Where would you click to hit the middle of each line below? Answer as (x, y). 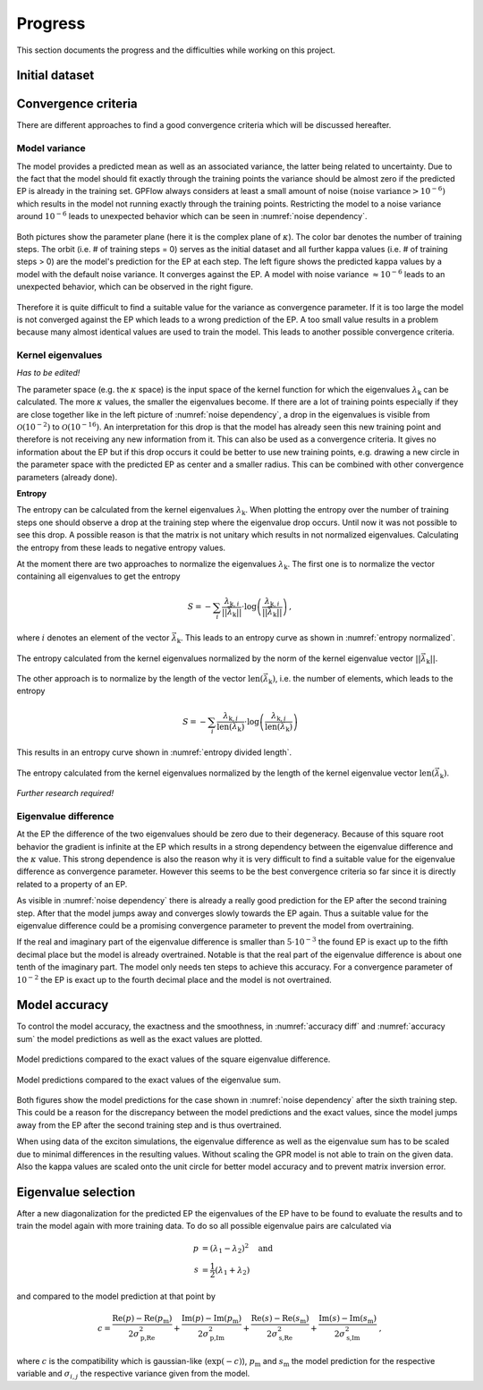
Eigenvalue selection (76, 1192)
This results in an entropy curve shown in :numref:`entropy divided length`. (154, 752)
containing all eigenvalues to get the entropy (98, 576)
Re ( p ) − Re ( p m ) (142, 1319)
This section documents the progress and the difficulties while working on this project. (176, 50)
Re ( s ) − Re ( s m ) (280, 1319)
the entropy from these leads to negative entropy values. (121, 547)
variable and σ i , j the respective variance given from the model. (133, 1375)
